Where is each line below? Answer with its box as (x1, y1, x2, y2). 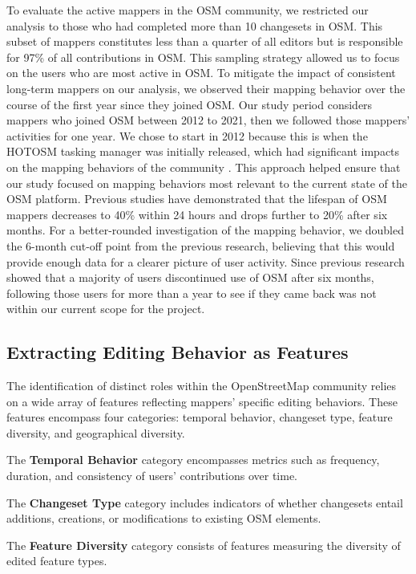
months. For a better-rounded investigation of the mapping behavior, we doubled (6, 222, 405, 238)
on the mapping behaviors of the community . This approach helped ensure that (6, 158, 401, 175)
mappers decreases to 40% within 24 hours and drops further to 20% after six (6, 206, 388, 222)
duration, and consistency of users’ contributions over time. (6, 467, 298, 484)
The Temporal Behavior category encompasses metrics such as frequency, (6, 451, 380, 468)
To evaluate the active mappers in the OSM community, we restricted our (6, 2, 369, 18)
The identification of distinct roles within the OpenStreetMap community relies (6, 377, 397, 394)
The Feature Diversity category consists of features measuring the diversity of (6, 536, 401, 553)
